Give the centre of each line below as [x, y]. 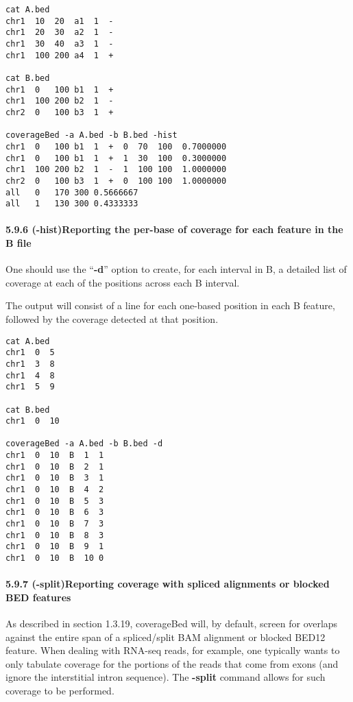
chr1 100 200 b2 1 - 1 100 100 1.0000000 [116, 170]
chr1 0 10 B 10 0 [55, 558]
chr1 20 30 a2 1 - [60, 33]
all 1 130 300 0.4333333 [72, 204]
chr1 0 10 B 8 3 [55, 535]
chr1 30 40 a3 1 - [60, 44]
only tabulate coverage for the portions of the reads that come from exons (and [172, 663]
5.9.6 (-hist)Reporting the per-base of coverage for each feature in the [174, 229]
